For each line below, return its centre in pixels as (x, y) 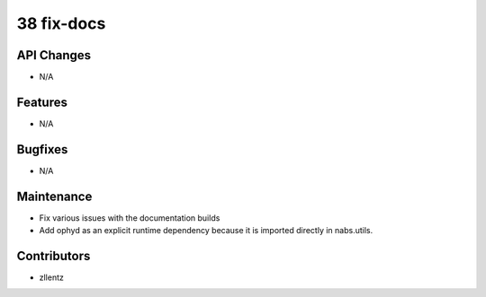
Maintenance (54, 196)
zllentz (52, 277)
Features (42, 102)
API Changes (54, 55)
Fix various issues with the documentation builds (130, 218)
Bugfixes (42, 149)
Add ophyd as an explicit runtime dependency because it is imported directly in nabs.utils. (206, 231)
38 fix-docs (61, 23)
